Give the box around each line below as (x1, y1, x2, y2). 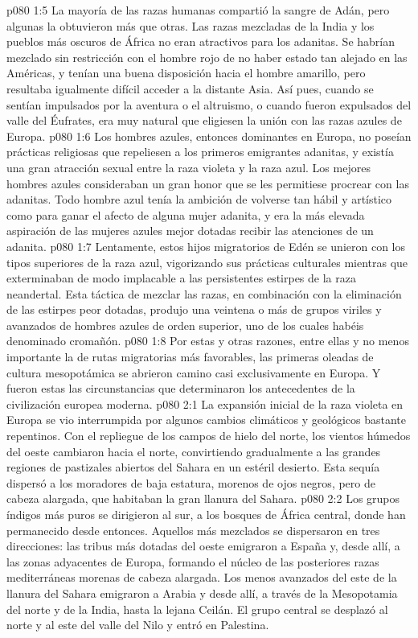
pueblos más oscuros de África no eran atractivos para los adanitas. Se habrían (6, 33, 395, 50)
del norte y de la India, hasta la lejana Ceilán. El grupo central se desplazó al (6, 600, 388, 617)
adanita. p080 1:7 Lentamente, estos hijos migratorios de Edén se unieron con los (6, 237, 406, 254)
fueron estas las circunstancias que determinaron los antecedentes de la (6, 380, 355, 397)
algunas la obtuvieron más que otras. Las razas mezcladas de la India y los (6, 17, 375, 34)
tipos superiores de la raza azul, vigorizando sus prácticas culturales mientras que (6, 253, 408, 270)
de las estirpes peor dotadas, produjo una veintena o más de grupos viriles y (6, 301, 382, 318)
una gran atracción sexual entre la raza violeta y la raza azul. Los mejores (6, 158, 371, 175)
